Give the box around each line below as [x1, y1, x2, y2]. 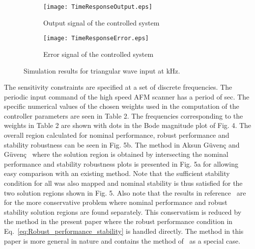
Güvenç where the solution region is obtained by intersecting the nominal [4, 149, 228, 159]
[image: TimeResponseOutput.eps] [43, 3, 152, 10]
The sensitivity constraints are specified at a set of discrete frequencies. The [4, 82, 232, 92]
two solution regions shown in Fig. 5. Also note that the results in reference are [4, 187, 246, 198]
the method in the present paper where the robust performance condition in [4, 216, 233, 226]
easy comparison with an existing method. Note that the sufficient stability [4, 168, 230, 178]
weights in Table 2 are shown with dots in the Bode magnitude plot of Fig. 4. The [4, 120, 252, 130]
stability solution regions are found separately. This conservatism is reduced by [4, 206, 242, 217]
